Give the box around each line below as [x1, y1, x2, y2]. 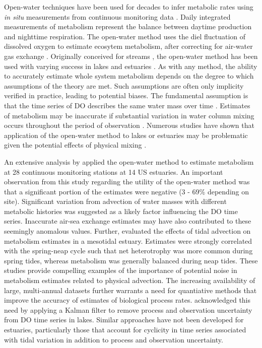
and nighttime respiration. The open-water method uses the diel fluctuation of [4, 31, 246, 41]
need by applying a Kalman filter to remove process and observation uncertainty [4, 304, 252, 315]
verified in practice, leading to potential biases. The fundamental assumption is [4, 90, 248, 101]
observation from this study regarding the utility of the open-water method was [4, 176, 250, 187]
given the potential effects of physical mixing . [4, 140, 147, 150]
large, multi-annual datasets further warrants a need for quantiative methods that [4, 285, 257, 295]
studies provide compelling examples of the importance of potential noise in [4, 265, 237, 275]
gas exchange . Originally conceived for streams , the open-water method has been [4, 50, 258, 61]
